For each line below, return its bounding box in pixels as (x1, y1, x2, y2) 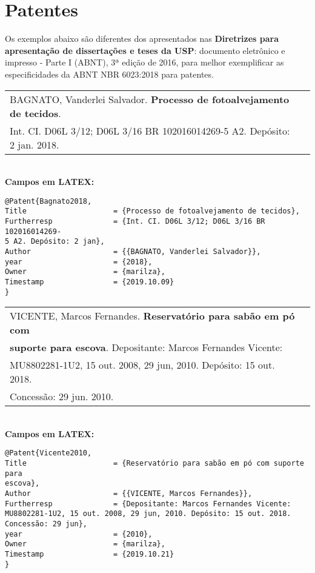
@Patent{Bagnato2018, (5, 196, 92, 206)
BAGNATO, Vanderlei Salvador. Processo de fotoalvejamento (10, 92, 290, 106)
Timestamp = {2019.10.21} (5, 550, 174, 558)
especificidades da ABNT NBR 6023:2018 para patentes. (5, 67, 214, 80)
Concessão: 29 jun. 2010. (10, 389, 114, 404)
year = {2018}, (5, 257, 153, 266)
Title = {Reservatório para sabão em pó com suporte (5, 459, 304, 468)
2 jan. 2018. (10, 137, 59, 152)
